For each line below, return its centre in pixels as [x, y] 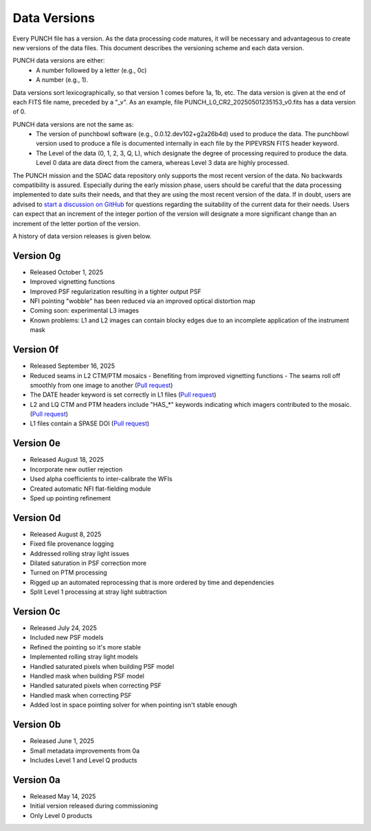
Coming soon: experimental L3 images [85, 311]
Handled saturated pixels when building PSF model [102, 666]
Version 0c [37, 611]
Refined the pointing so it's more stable [85, 647]
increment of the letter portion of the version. [77, 223]
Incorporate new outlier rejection [76, 469]
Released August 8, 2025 [66, 534]
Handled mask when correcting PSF [81, 695]
